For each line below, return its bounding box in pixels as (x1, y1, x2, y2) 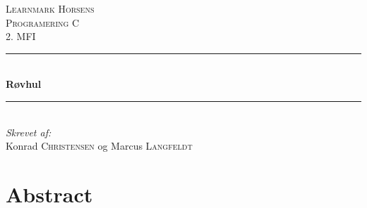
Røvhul (6, 77, 42, 91)
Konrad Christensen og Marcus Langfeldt (6, 138, 193, 153)
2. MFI (6, 29, 36, 44)
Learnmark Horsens (6, 1, 95, 15)
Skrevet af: (6, 124, 52, 139)
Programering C (6, 15, 80, 30)
